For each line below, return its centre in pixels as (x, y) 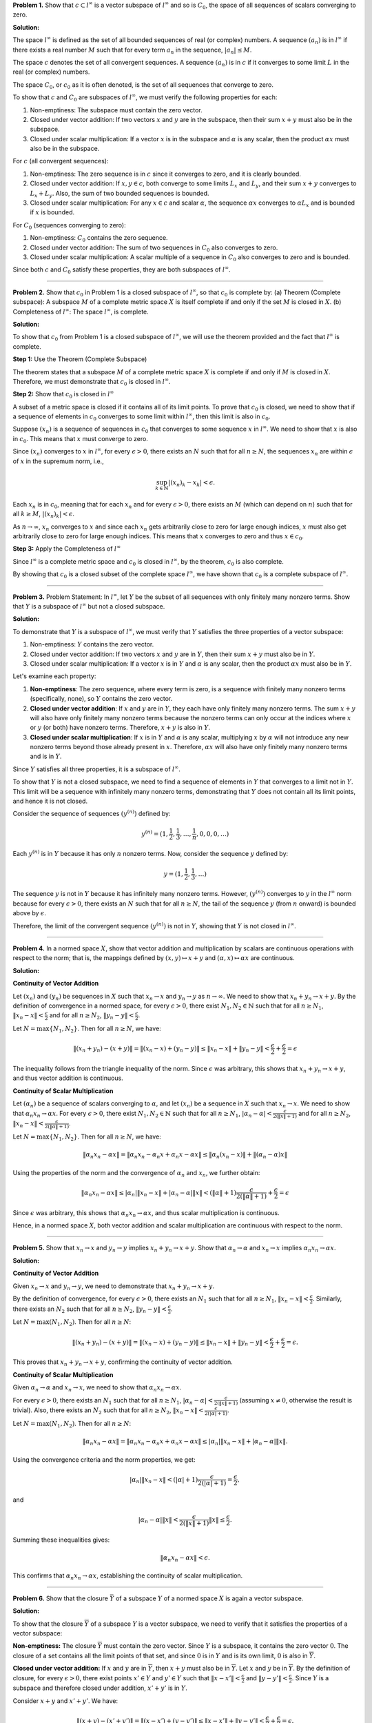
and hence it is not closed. (50, 801)
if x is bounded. (52, 212)
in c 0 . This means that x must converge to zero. (80, 439)
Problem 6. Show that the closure (61, 1598)
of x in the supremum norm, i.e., (58, 461)
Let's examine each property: (54, 676)
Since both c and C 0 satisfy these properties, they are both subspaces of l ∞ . (122, 270)
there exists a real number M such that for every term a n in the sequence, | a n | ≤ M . (132, 50)
